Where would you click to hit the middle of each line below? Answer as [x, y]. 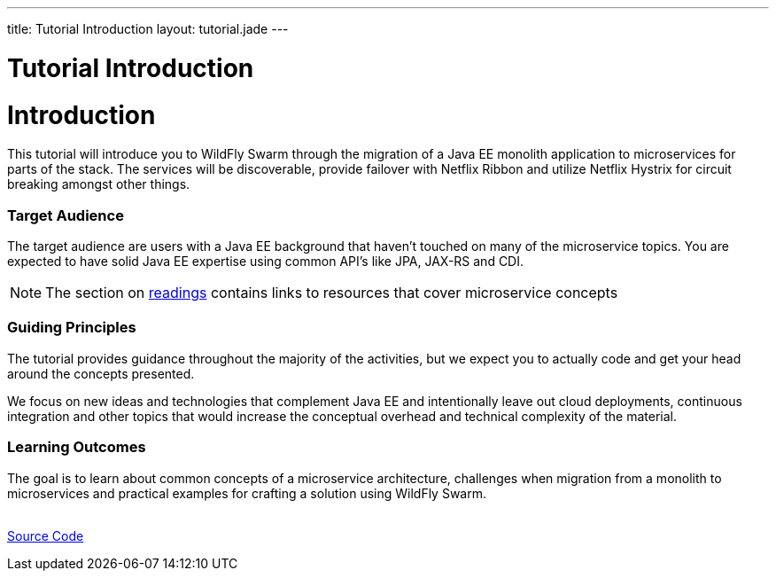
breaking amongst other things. [99, 184]
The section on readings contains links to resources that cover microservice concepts [332, 293]
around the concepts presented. [101, 373]
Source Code [46, 535]
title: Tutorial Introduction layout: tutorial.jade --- [148, 29]
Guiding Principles [72, 328]
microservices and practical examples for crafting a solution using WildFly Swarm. [247, 493]
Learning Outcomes [77, 447]
